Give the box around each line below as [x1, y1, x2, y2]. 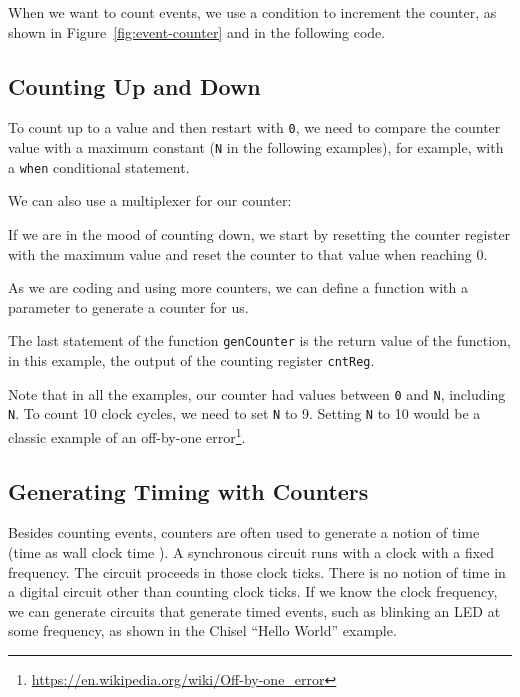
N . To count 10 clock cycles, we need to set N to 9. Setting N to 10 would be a [8, 403, 481, 424]
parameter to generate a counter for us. [8, 296, 249, 317]
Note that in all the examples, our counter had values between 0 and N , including [8, 383, 506, 404]
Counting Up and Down [8, 70, 261, 101]
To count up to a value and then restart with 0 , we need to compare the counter [8, 117, 501, 138]
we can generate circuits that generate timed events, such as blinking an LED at [8, 600, 501, 621]
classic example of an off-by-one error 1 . [8, 423, 246, 447]
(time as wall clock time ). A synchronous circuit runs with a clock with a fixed [8, 542, 495, 562]
